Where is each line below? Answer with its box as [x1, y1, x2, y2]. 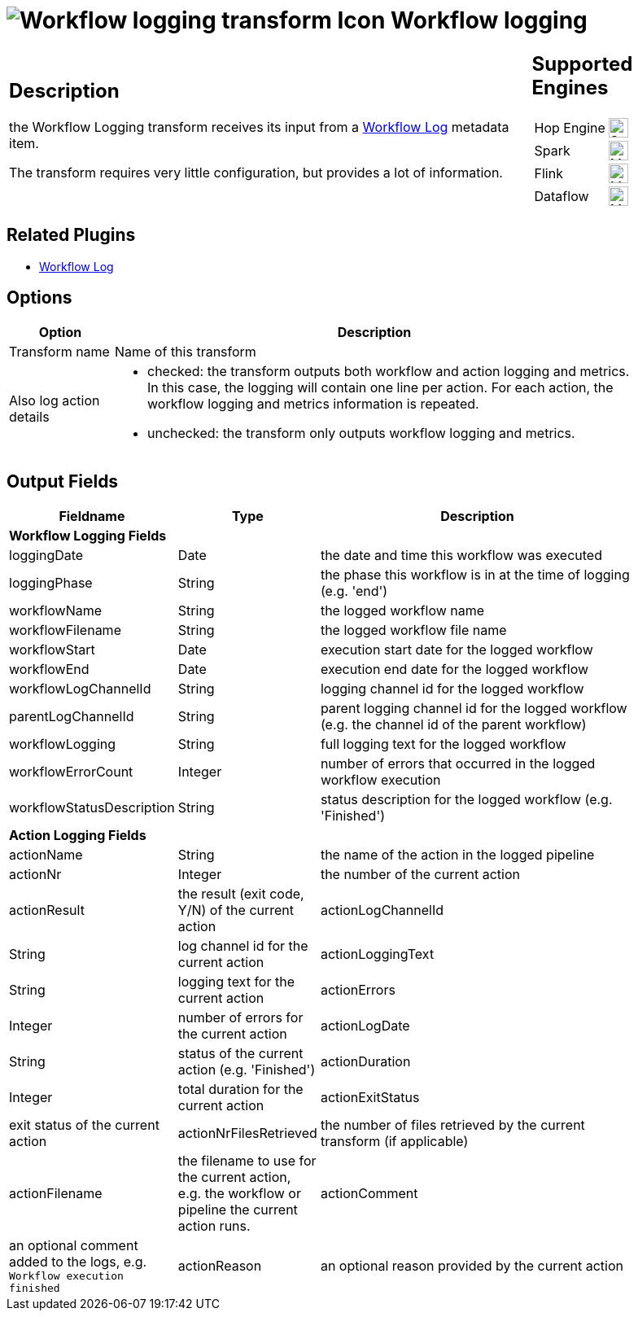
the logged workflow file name [320, 622, 507, 639]
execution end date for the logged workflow [320, 661, 589, 678]
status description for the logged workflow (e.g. [320, 791, 613, 808]
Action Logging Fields [9, 827, 146, 844]
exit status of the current [9, 1117, 159, 1134]
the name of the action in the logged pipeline [320, 847, 595, 864]
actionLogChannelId [320, 902, 444, 919]
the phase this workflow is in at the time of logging [320, 567, 630, 584]
